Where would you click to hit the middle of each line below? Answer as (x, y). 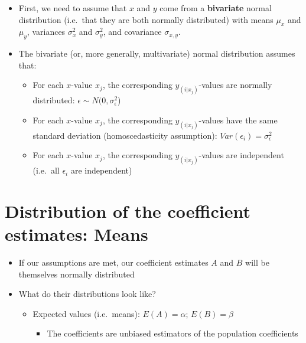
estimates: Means (76, 234)
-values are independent (241, 155)
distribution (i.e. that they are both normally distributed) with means (146, 19)
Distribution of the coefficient (128, 210)
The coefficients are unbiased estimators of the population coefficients (172, 333)
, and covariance (132, 32)
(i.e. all (46, 170)
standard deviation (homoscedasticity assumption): (125, 135)
